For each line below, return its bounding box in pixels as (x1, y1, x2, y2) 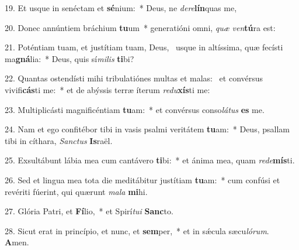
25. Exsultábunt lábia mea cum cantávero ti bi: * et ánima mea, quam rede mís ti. (5, 154, 295, 166)
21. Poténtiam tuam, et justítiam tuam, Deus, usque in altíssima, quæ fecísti (5, 41, 283, 53)
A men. (5, 236, 29, 248)
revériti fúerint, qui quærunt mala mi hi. (5, 185, 148, 197)
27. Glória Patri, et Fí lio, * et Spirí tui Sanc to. (5, 205, 173, 217)
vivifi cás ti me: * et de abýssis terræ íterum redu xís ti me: (5, 83, 210, 95)
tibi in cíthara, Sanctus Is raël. (5, 134, 113, 146)
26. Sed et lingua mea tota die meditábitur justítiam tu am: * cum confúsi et (5, 173, 280, 186)
